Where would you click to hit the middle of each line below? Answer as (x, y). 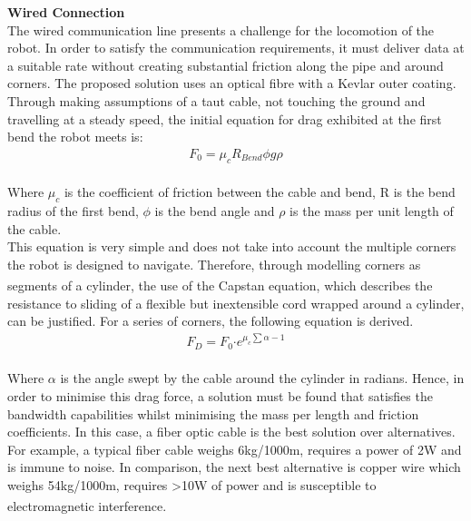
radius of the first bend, (73, 210)
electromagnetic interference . (87, 506)
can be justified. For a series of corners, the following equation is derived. (211, 321)
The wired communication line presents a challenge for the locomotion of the (221, 29)
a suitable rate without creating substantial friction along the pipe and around (226, 65)
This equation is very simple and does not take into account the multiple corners (232, 246)
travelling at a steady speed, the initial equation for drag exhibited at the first (225, 118)
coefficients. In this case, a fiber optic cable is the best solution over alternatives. (231, 432)
